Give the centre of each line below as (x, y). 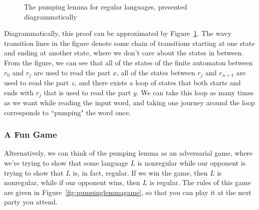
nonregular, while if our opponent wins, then (72, 182)
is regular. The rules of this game (200, 182)
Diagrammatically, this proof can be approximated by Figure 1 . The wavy (118, 33)
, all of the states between (156, 72)
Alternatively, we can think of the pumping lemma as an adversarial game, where (129, 153)
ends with (19, 92)
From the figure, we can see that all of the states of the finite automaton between (129, 62)
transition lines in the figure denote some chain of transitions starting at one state (129, 43)
